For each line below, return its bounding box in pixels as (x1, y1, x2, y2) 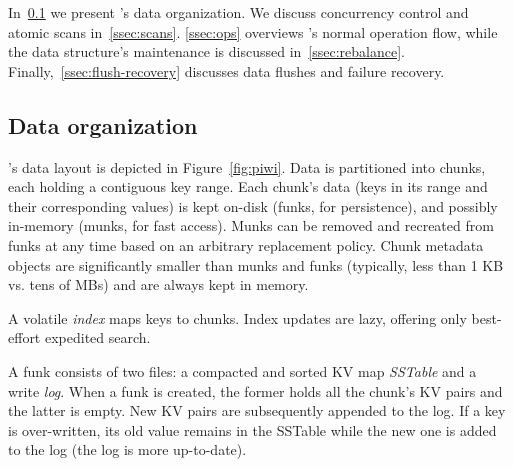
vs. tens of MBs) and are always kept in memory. (8, 274, 309, 295)
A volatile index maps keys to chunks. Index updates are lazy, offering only (8, 307, 467, 328)
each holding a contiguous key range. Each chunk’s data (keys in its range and (8, 176, 488, 197)
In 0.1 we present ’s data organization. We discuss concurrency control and (8, 2, 469, 22)
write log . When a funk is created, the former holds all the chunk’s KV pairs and (8, 380, 503, 401)
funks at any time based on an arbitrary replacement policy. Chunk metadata (8, 234, 484, 255)
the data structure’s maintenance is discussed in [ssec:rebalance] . (8, 41, 406, 62)
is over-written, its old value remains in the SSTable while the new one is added (8, 419, 497, 440)
